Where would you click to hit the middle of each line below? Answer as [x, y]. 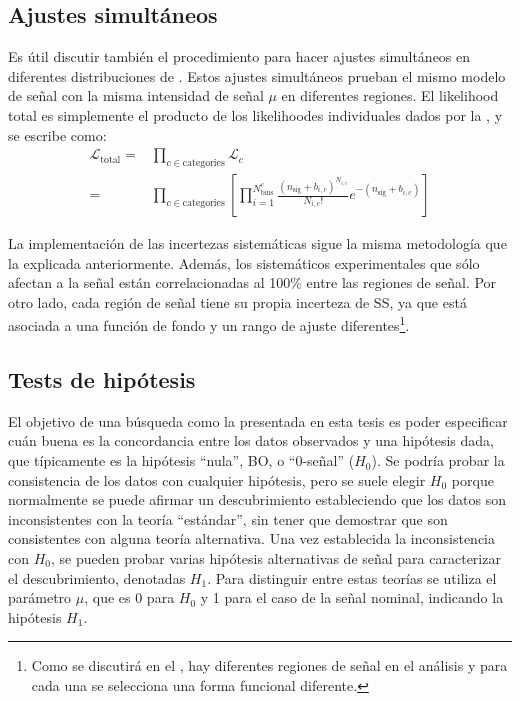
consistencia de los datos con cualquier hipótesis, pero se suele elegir [217, 479]
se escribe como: [57, 134]
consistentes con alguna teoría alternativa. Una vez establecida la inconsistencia [252, 538]
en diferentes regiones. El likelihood [390, 95]
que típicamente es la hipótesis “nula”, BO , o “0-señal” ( [181, 460]
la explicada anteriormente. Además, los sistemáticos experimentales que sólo [244, 262]
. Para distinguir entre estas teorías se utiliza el [352, 577]
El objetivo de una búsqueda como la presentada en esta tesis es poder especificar [258, 420]
